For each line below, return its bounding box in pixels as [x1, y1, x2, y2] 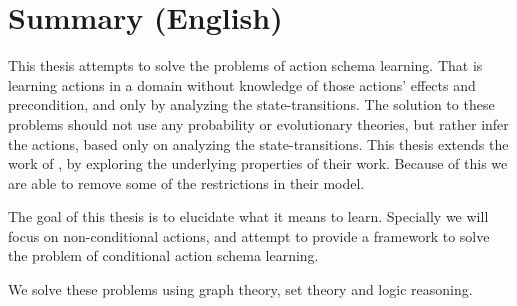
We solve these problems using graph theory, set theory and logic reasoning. [8, 279, 473, 300]
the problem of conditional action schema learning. [8, 245, 319, 266]
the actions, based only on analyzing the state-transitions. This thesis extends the [8, 133, 509, 154]
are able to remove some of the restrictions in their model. [8, 172, 365, 193]
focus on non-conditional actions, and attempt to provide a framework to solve [8, 225, 490, 246]
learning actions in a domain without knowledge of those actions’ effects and [8, 74, 476, 95]
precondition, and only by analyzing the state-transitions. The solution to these [8, 94, 495, 115]
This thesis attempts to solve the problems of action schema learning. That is [8, 55, 483, 76]
